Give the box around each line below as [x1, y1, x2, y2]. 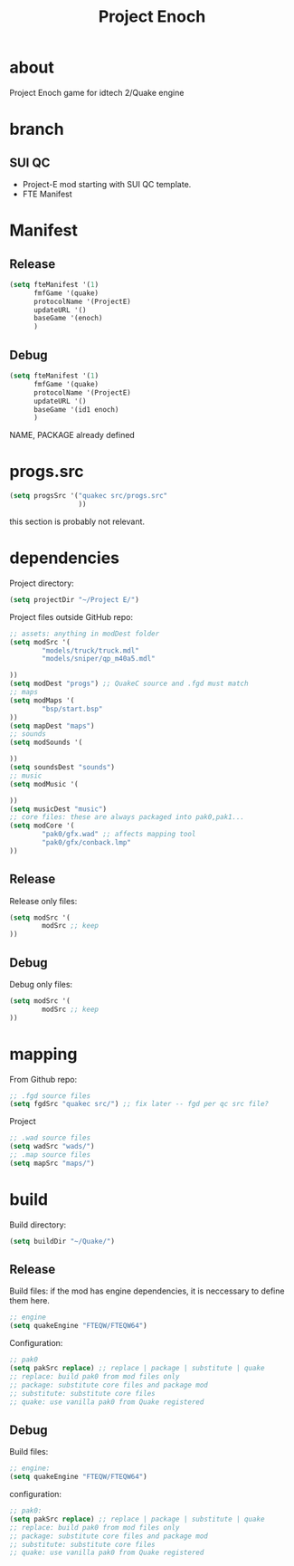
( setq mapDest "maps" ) [9, 721, 95, 730]
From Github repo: [9, 1074, 78, 1084]
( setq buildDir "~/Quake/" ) [9, 1237, 116, 1246]
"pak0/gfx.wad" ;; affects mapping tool [42, 830, 196, 839]
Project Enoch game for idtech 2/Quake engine [9, 87, 185, 98]
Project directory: [9, 578, 74, 588]
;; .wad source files [9, 1133, 91, 1142]
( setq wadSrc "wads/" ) [9, 1142, 95, 1151]
